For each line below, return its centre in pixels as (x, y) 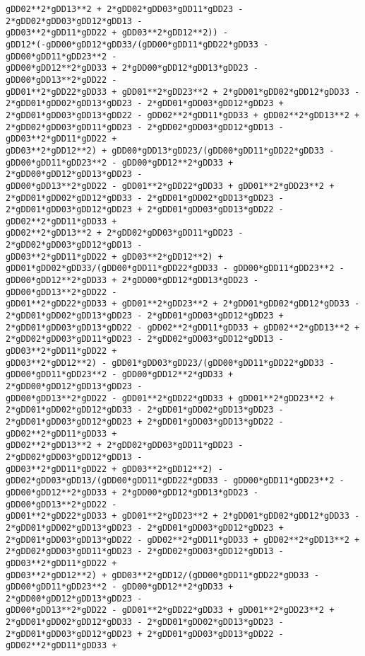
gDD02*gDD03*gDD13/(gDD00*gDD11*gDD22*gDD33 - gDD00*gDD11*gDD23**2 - (175, 481)
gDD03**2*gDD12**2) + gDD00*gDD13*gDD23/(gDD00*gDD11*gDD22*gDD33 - (170, 150)
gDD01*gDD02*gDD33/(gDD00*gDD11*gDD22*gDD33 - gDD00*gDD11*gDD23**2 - (175, 269)
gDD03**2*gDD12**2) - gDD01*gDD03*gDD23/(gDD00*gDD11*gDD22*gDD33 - (170, 363)
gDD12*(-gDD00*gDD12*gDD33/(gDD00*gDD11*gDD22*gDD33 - (137, 44)
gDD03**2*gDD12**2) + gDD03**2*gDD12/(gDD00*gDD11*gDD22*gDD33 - (162, 575)
